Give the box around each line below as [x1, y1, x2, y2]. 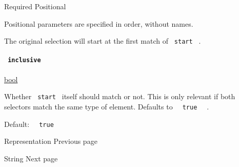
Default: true [4, 118, 54, 129]
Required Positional [4, 1, 66, 11]
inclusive [8, 57, 41, 64]
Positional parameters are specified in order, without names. [4, 18, 193, 29]
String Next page [4, 153, 58, 163]
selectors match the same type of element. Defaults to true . [4, 101, 209, 112]
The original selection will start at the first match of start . [4, 35, 201, 46]
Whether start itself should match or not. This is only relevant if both [4, 91, 235, 102]
